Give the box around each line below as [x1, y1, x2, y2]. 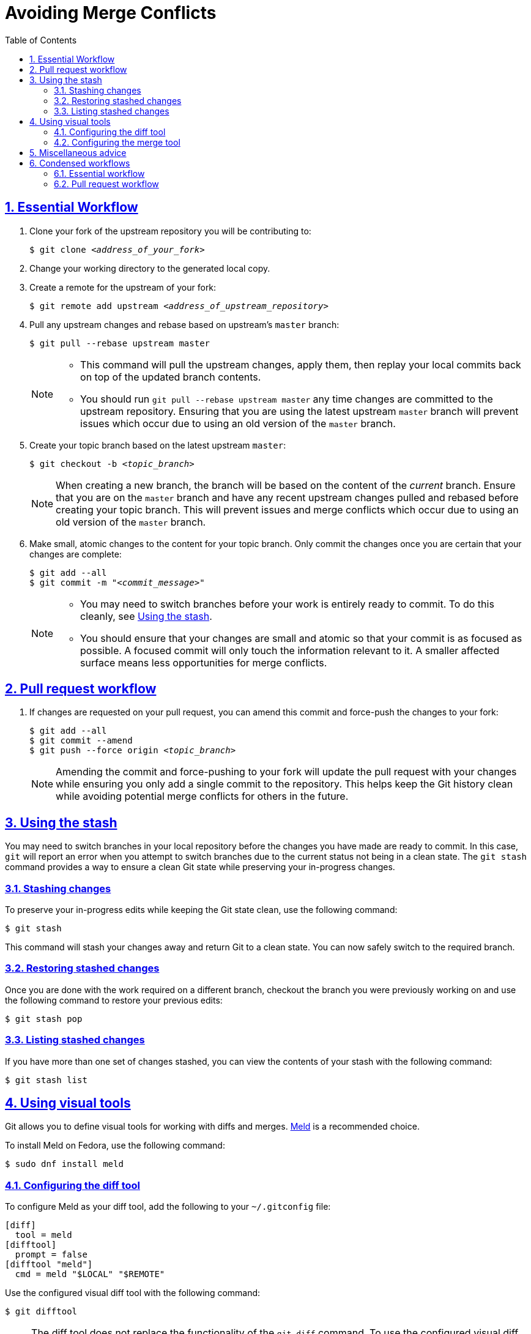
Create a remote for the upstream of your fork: [29, 281, 217, 293]
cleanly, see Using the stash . [80, 609, 212, 622]
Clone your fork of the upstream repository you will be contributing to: [29, 225, 311, 236]
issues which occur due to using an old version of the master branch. [80, 417, 396, 430]
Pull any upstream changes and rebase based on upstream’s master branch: [29, 319, 340, 330]
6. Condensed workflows [29, 157, 130, 168]
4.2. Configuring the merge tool [54, 136, 180, 147]
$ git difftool [5, 1306, 78, 1317]
